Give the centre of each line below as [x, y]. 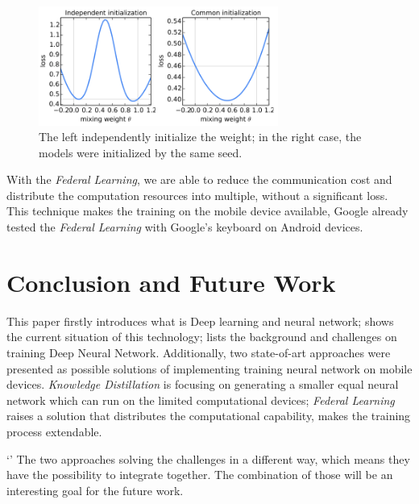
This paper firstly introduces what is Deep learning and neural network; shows [200, 321]
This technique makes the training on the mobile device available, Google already [207, 211]
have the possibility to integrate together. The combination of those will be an [200, 475]
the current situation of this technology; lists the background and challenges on [202, 337]
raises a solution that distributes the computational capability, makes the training [209, 416]
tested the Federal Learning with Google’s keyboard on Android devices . [185, 227]
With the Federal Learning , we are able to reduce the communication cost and [199, 179]
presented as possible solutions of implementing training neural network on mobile [209, 368]
